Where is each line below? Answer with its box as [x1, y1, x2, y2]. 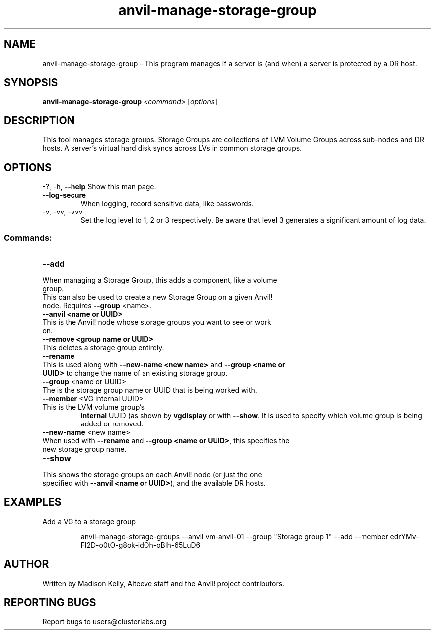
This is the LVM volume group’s [42, 402, 145, 411]
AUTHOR [4, 558, 49, 571]
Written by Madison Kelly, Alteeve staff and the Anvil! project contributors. [42, 579, 285, 588]
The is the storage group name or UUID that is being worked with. [42, 385, 257, 394]
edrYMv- [390, 532, 419, 541]
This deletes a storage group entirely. [42, 343, 164, 352]
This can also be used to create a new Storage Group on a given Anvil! [42, 292, 273, 301]
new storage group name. [42, 444, 127, 453]
